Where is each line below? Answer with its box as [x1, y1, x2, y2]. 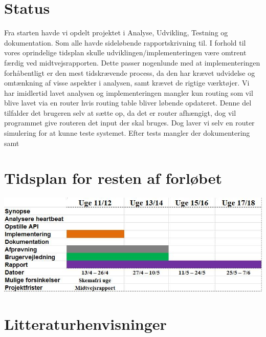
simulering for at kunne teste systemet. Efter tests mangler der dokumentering [4, 128, 250, 138]
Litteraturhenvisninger [4, 313, 167, 334]
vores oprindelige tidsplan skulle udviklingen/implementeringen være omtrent [4, 47, 247, 58]
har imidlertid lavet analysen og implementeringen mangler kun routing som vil [4, 87, 253, 98]
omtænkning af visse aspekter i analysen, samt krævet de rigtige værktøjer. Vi [4, 77, 250, 88]
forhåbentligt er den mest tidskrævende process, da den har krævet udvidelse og [4, 67, 255, 78]
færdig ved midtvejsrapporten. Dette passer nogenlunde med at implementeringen [4, 57, 260, 68]
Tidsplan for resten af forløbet [4, 167, 223, 188]
